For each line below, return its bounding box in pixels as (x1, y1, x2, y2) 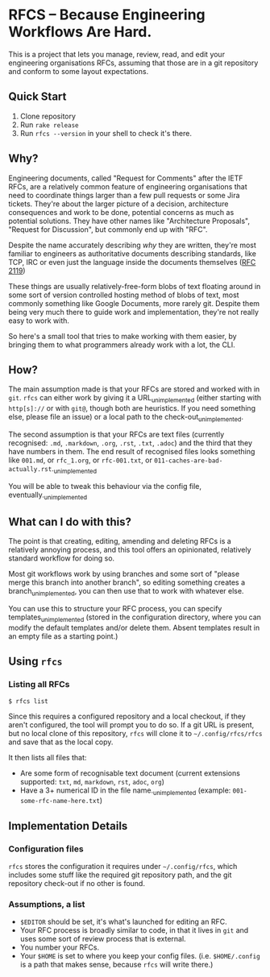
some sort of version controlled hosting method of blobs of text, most (8, 290, 239, 300)
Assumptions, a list (8, 899, 85, 910)
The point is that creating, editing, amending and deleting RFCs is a (8, 536, 231, 546)
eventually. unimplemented (8, 490, 87, 501)
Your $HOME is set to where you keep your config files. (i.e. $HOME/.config (19, 951, 260, 961)
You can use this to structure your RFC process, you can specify (8, 604, 222, 614)
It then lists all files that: (8, 752, 87, 762)
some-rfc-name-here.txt (19, 797, 101, 805)
